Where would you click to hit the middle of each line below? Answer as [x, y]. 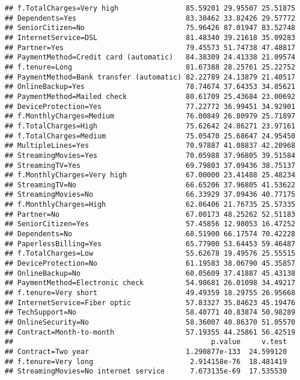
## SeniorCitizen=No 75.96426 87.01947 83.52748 [150, 28]
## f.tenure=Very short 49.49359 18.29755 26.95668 [150, 293]
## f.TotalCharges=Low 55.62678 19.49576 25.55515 [150, 254]
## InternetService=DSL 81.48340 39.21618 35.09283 [150, 37]
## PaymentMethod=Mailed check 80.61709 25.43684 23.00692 [150, 96]
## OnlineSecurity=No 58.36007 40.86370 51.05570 [150, 322]
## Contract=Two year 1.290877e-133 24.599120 [146, 351]
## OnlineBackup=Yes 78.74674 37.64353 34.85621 [150, 87]
